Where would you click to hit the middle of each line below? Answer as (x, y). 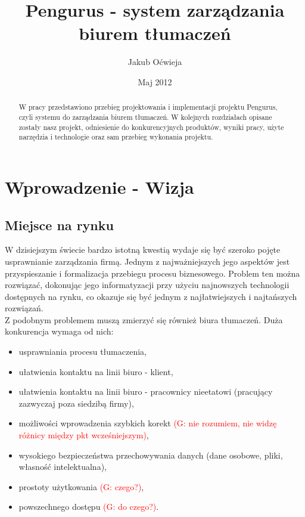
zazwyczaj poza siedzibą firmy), (76, 403)
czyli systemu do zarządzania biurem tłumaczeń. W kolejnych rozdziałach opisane (145, 117)
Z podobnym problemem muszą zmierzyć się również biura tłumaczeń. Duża (144, 319)
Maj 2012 (155, 81)
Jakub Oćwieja (155, 62)
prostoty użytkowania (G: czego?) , (81, 486)
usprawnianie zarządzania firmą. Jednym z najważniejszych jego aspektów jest (147, 261)
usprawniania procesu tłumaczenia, (83, 352)
